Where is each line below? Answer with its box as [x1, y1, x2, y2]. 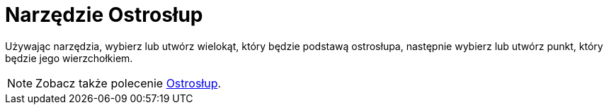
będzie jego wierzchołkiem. [5, 51, 133, 64]
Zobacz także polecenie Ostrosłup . [35, 75, 222, 90]
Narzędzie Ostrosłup [5, 3, 203, 27]
